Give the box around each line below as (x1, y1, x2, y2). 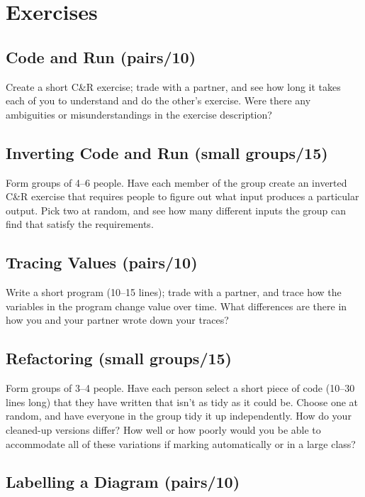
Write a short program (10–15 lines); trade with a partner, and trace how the (6, 285, 342, 300)
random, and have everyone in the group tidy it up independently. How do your (6, 408, 352, 423)
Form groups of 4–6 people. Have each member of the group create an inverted (6, 175, 347, 190)
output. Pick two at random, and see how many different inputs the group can (6, 202, 346, 217)
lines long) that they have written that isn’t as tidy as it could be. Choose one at (6, 394, 359, 409)
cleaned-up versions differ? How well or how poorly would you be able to (6, 422, 321, 437)
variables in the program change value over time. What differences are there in (6, 298, 347, 313)
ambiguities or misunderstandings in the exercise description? (6, 106, 272, 121)
